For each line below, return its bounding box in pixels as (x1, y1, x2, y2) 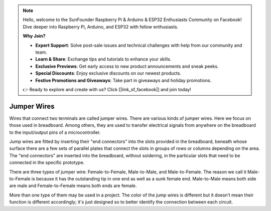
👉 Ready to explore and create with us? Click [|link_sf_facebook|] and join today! (23, 86, 191, 92)
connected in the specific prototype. (9, 159, 85, 165)
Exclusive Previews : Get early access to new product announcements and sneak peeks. (35, 63, 219, 69)
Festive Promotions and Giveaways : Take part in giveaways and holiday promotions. (35, 77, 212, 83)
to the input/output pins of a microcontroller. (9, 129, 101, 135)
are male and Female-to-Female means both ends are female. (9, 183, 137, 189)
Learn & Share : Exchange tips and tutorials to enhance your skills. (35, 56, 172, 62)
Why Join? (23, 33, 46, 39)
